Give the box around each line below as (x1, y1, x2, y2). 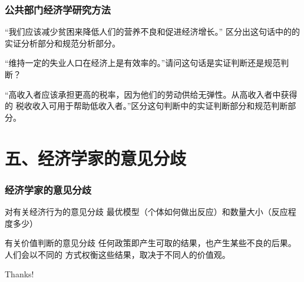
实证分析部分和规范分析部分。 (5, 37, 120, 49)
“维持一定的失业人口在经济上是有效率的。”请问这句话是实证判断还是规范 (5, 57, 281, 69)
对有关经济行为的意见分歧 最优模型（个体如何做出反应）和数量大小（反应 (5, 205, 288, 217)
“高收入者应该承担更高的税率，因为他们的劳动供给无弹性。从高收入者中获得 (5, 88, 298, 100)
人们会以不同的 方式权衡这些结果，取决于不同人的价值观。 (5, 248, 230, 260)
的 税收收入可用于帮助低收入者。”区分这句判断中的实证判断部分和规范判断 (5, 99, 288, 112)
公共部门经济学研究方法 (5, 2, 111, 16)
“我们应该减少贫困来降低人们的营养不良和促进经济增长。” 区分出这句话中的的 (5, 25, 300, 38)
